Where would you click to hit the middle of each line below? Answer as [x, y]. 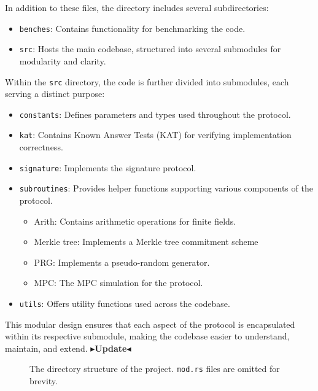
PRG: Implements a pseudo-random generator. [122, 262]
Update [111, 348]
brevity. [44, 381]
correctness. [41, 147]
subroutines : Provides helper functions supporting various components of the [166, 188]
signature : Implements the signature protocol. [108, 167]
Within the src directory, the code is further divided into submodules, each [147, 81]
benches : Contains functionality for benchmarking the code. [132, 28]
